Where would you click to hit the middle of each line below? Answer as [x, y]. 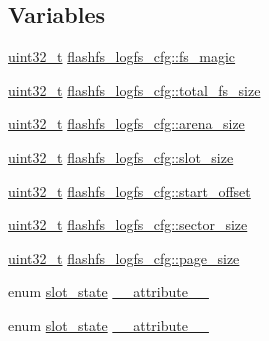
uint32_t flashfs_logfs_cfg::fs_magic [122, 56]
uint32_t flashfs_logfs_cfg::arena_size [126, 123]
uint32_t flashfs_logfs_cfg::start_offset [129, 190]
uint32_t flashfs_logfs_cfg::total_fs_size [134, 89]
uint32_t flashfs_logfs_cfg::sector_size [128, 224]
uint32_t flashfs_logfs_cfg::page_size [124, 257]
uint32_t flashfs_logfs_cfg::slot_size [121, 156]
